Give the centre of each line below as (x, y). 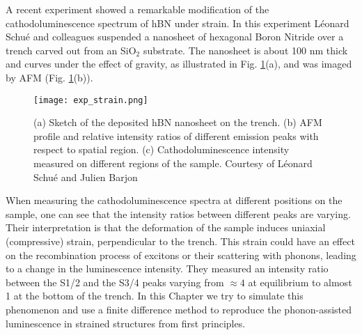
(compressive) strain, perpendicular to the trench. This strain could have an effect (180, 241)
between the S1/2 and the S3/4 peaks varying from (115, 282)
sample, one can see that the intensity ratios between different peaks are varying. (178, 213)
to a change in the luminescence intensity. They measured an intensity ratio (167, 268)
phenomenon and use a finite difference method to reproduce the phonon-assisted (179, 309)
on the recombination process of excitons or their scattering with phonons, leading (181, 255)
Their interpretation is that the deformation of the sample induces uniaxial (166, 227)
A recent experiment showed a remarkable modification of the (137, 9)
